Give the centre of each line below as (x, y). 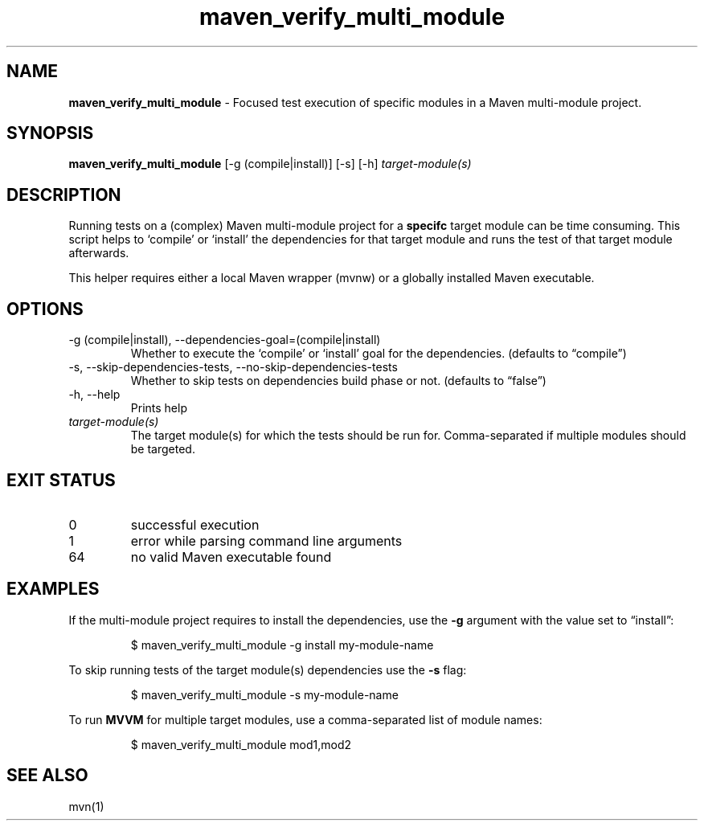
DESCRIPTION (64, 194)
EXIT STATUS (61, 480)
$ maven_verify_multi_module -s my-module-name (264, 694)
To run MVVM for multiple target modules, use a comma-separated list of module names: (305, 719)
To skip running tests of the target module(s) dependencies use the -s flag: (268, 669)
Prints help (159, 408)
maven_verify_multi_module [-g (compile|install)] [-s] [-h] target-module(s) (270, 164)
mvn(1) (86, 806)
